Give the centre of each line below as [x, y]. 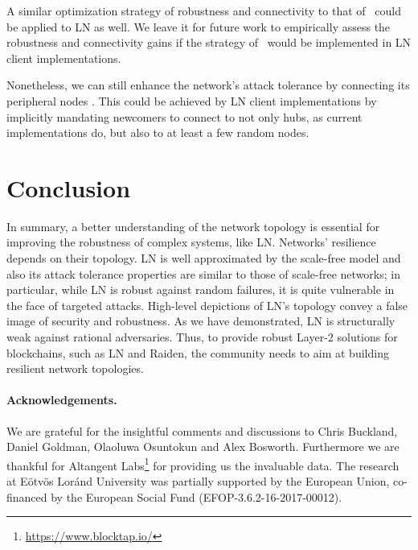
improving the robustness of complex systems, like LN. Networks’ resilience [191, 242]
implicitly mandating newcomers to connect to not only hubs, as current [184, 116]
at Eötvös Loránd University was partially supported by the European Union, [198, 481]
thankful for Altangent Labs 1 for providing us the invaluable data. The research [203, 464]
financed [27, 496]
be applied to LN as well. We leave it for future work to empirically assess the [199, 26]
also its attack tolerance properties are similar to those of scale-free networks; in [203, 273]
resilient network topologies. [75, 368]
